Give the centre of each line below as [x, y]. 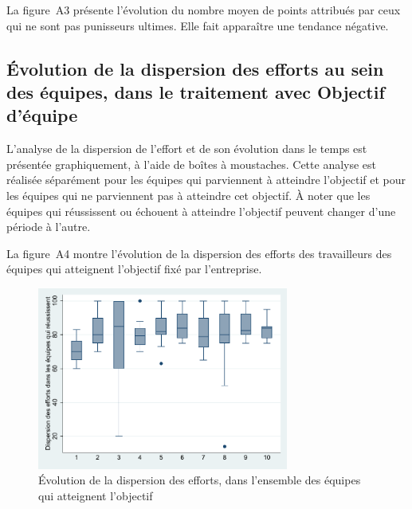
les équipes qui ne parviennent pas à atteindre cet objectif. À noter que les [188, 195]
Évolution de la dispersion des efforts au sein [195, 68]
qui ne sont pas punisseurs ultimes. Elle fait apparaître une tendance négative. [198, 25]
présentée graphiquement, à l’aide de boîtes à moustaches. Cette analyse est [192, 164]
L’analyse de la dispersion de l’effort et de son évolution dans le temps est [187, 149]
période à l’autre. [49, 227]
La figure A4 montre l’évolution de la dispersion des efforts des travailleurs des [199, 253]
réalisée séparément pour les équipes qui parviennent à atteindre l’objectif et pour [206, 180]
